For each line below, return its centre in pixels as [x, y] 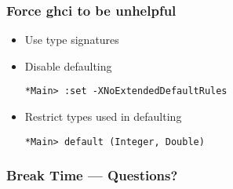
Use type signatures [72, 40]
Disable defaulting [68, 65]
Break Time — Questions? [92, 175]
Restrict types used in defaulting [103, 116]
